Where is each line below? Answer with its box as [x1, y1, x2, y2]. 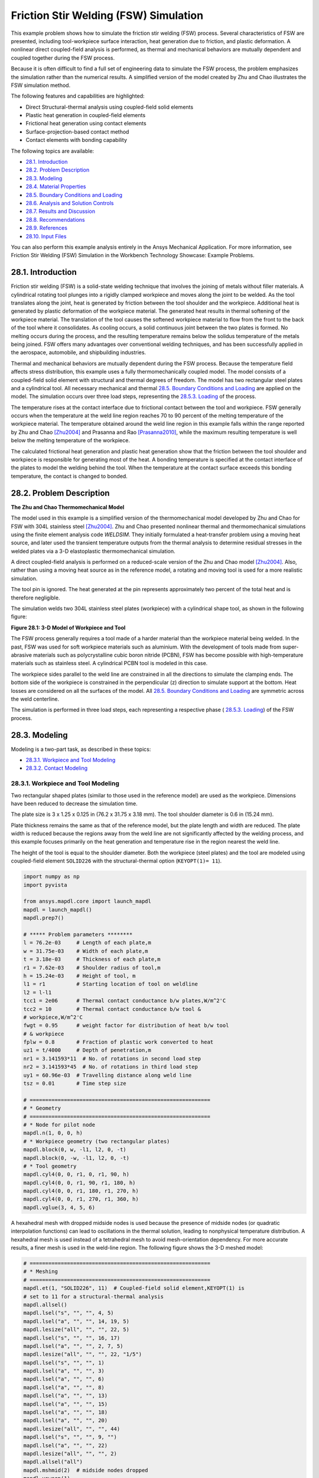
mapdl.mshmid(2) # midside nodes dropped [23, 1467, 148, 1473]
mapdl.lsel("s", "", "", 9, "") [23, 1434, 118, 1441]
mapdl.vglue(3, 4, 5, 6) [23, 1204, 96, 1211]
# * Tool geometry [23, 1162, 77, 1169]
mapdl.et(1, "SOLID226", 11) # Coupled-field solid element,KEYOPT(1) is [23, 1285, 245, 1292]
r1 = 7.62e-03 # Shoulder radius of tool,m [23, 964, 161, 971]
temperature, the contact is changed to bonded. [11, 472, 128, 479]
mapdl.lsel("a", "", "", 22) [23, 1442, 108, 1448]
